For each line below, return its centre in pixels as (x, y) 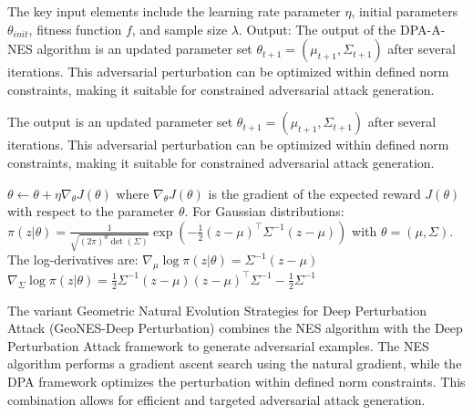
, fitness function (75, 29)
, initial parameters (405, 11)
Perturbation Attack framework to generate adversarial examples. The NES (218, 345)
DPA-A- (422, 29)
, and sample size (180, 29)
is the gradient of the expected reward (314, 193)
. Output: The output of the (318, 29)
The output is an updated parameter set (120, 122)
